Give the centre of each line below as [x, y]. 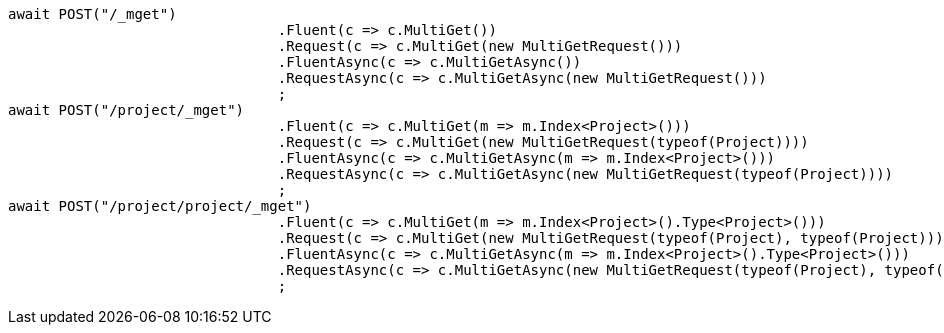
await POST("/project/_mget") [126, 110]
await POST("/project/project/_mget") [160, 206]
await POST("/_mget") [92, 14]
